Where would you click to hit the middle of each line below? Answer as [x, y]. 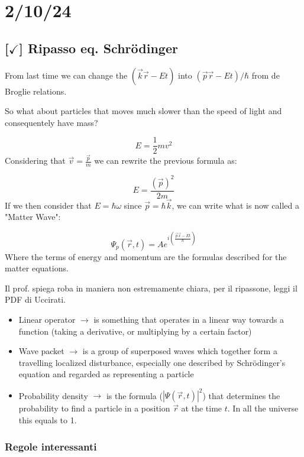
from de [266, 75]
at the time [202, 408]
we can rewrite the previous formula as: [166, 161]
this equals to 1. [48, 420]
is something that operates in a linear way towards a [189, 319]
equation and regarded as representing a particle [106, 374]
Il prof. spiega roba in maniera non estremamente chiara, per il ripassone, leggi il [151, 288]
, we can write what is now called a [235, 205]
